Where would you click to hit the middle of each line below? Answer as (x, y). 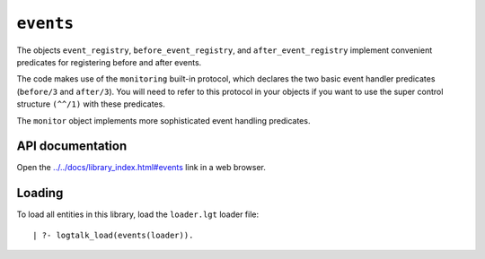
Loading (40, 193)
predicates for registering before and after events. (109, 62)
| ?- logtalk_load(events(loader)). (113, 235)
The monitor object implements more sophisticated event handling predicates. (163, 120)
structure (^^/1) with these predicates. (91, 104)
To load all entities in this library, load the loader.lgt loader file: (138, 214)
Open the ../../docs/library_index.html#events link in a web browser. (141, 168)
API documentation (72, 147)
